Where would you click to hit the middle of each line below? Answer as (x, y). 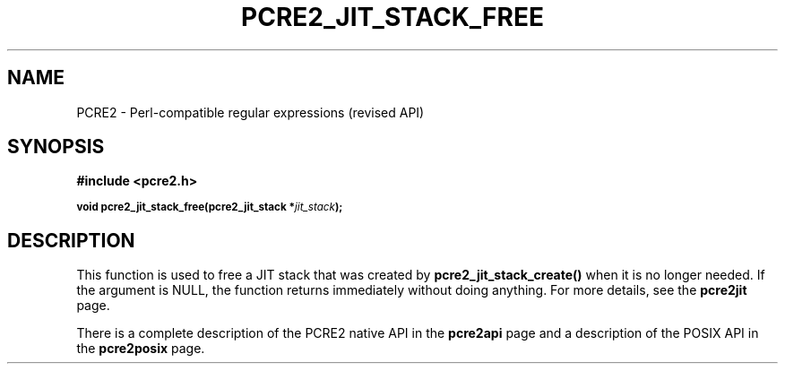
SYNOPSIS (56, 147)
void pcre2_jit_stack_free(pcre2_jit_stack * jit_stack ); (210, 207)
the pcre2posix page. (141, 349)
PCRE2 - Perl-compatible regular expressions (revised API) (250, 112)
